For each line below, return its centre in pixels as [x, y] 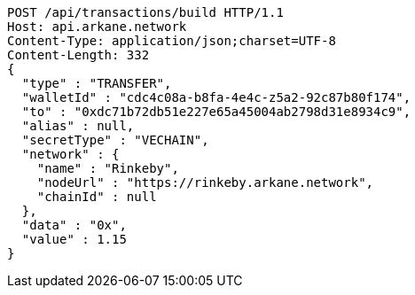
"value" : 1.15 [74, 239]
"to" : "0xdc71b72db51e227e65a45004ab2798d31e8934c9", [216, 112]
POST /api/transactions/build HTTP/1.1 [145, 12]
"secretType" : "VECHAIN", [115, 140]
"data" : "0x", [74, 225]
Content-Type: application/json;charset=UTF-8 [172, 41]
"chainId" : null [97, 197]
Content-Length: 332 [78, 55]
